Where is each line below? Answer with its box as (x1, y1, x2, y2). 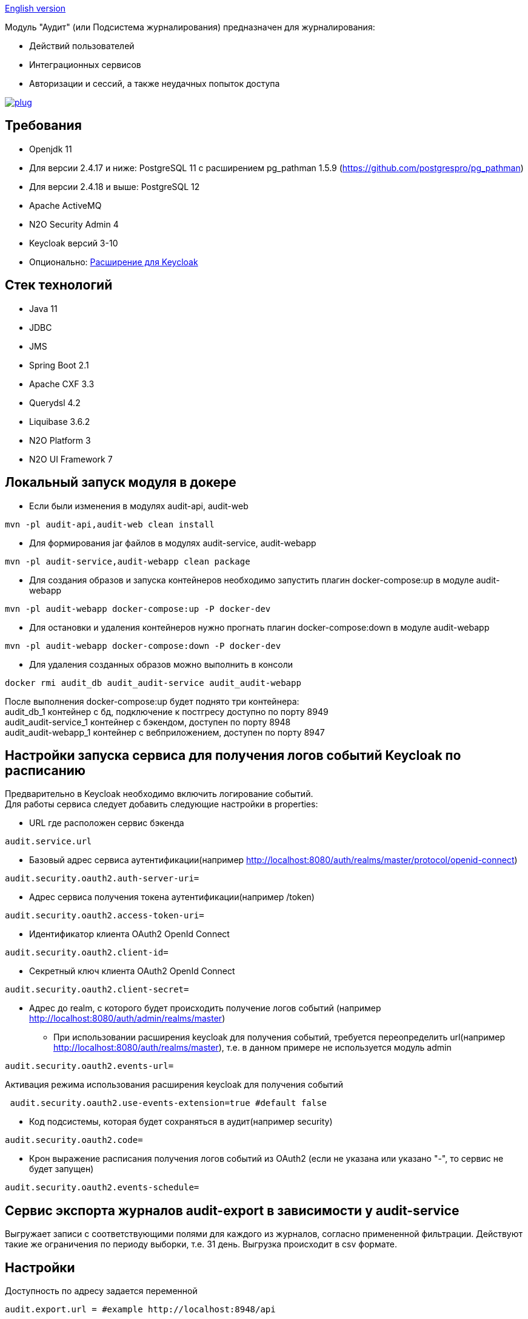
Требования (5, 118, 82, 134)
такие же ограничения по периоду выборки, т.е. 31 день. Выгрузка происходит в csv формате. (5, 1239, 398, 1250)
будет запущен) (29, 1164, 94, 1175)
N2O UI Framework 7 (29, 453, 113, 464)
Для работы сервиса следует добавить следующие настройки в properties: (5, 799, 318, 810)
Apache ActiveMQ (29, 200, 102, 211)
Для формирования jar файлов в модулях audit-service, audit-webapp (29, 537, 316, 548)
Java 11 (29, 303, 58, 314)
